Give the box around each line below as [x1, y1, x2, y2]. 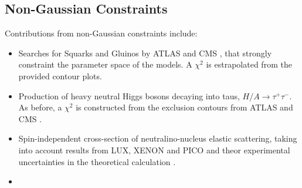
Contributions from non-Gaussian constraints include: [5, 27, 198, 39]
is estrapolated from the [206, 58, 292, 70]
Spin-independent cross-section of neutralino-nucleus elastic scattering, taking [18, 132, 297, 145]
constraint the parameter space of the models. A [18, 58, 192, 70]
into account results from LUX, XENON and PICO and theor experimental [18, 143, 290, 156]
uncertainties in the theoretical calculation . [18, 155, 176, 167]
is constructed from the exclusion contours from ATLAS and [76, 101, 293, 113]
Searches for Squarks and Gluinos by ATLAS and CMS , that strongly [18, 46, 272, 59]
